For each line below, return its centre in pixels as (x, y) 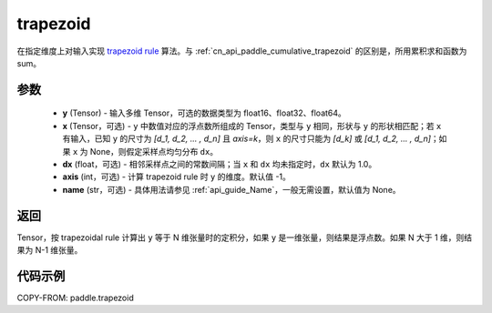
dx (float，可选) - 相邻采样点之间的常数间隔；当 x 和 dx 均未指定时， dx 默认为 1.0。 (220, 164)
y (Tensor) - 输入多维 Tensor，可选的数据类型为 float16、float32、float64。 (204, 113)
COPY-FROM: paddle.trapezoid (75, 298)
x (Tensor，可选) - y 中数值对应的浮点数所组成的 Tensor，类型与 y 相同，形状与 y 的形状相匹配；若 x (252, 126)
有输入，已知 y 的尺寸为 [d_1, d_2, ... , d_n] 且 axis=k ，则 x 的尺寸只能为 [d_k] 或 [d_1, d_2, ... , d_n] (247, 139)
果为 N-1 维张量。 (50, 249)
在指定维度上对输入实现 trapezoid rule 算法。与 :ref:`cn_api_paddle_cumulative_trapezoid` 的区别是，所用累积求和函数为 (242, 51)
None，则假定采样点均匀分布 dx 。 (154, 151)
